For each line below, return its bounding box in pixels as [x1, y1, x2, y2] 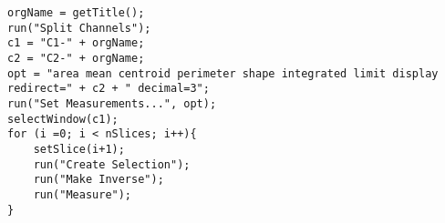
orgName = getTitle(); [7, 6, 145, 19]
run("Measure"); [33, 188, 132, 201]
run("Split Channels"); [7, 21, 151, 35]
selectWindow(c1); [7, 112, 119, 126]
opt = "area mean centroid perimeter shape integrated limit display [7, 66, 439, 80]
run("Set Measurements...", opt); [7, 96, 217, 110]
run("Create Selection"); [33, 157, 191, 171]
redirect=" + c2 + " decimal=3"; [7, 82, 210, 96]
